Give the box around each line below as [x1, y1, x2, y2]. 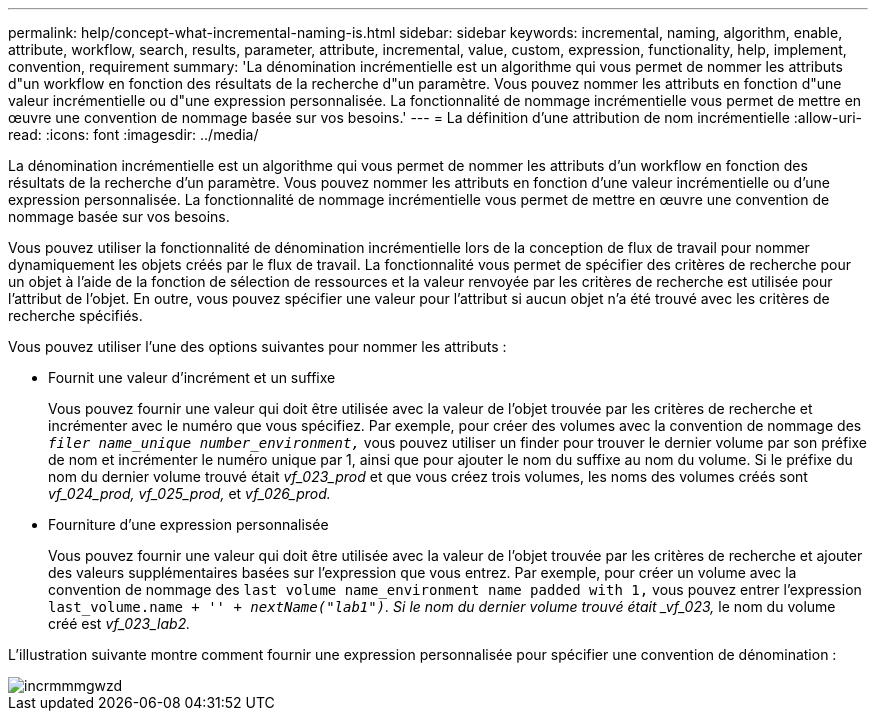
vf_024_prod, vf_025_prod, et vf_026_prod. [48, 485, 331, 502]
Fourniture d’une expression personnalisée [48, 516, 329, 533]
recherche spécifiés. [8, 307, 143, 324]
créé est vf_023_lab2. [48, 615, 191, 632]
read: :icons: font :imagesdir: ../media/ [8, 126, 259, 143]
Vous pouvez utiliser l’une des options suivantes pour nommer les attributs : [8, 338, 507, 355]
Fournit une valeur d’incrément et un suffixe [48, 369, 336, 386]
